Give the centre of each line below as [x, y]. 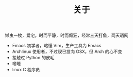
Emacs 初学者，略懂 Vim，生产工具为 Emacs [57, 46]
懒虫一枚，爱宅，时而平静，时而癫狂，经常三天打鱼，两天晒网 [67, 35]
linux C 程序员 [26, 70]
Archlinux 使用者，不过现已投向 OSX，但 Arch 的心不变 [67, 51]
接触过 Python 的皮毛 [33, 58]
